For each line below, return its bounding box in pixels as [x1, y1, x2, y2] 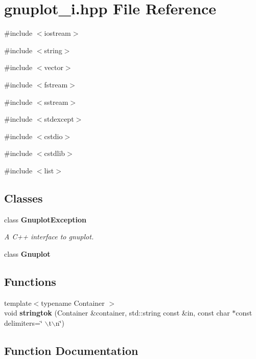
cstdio [44, 130, 63, 141]
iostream [44, 28, 71, 38]
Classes [4, 190, 43, 206]
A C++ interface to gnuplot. [4, 231, 94, 242]
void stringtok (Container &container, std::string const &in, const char [4, 307, 230, 318]
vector [44, 62, 63, 73]
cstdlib [44, 148, 65, 159]
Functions [4, 273, 56, 289]
